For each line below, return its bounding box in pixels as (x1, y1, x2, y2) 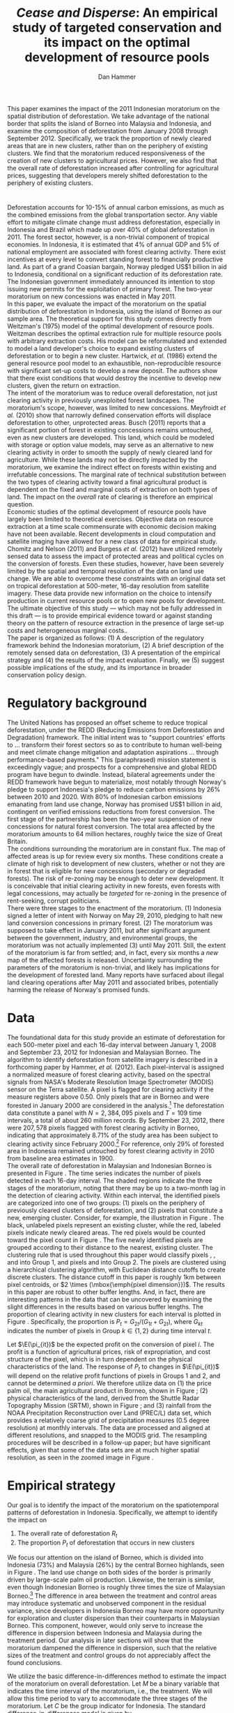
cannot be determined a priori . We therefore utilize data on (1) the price (7, 1378, 212, 1387)
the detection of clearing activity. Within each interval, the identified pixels (7, 1191, 221, 1200)
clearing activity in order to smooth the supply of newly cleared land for (7, 449, 213, 457)
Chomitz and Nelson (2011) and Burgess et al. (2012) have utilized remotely (7, 545, 223, 553)
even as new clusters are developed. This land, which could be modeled (7, 433, 214, 442)
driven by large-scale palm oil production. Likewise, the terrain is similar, (7, 1575, 215, 1584)
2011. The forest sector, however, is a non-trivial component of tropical (7, 233, 210, 242)
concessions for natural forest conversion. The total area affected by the (7, 822, 215, 831)
